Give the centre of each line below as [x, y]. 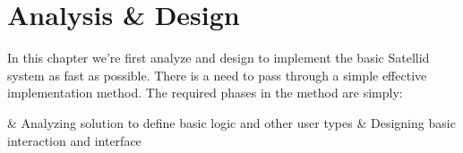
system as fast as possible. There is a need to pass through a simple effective [217, 75]
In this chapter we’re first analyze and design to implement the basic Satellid [219, 58]
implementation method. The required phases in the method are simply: [205, 93]
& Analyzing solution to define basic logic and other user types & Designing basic [231, 122]
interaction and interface [74, 140]
